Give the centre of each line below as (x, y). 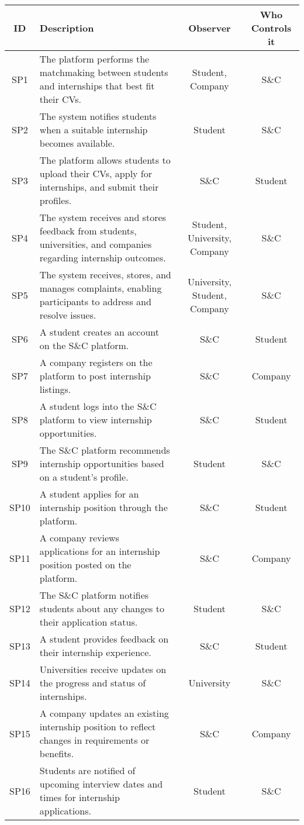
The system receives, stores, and (105, 275)
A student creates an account (99, 332)
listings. (55, 389)
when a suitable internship (94, 130)
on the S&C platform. (84, 345)
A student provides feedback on (104, 639)
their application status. (89, 622)
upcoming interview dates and (101, 784)
